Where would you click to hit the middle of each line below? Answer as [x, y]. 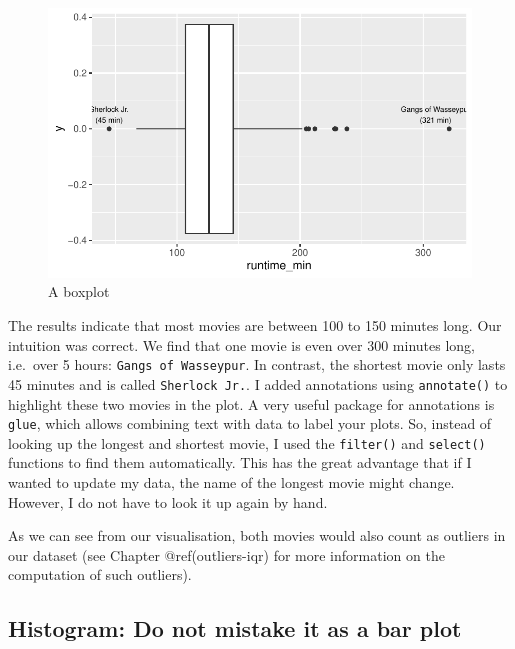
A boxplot [79, 291]
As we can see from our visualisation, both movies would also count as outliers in [257, 535]
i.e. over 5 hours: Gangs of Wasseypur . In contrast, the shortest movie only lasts [257, 364]
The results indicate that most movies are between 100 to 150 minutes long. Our [255, 325]
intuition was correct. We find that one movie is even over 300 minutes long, [241, 344]
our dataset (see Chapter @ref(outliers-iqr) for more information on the [226, 554]
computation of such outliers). [100, 574]
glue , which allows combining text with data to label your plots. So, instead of [250, 423]
